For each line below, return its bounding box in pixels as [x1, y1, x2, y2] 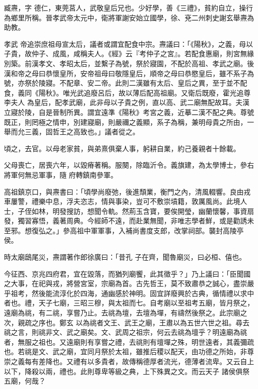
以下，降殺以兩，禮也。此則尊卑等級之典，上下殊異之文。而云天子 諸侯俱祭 [4, 366, 250, 376]
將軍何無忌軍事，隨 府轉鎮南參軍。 [4, 169, 118, 180]
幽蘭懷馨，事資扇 [198, 205, 254, 216]
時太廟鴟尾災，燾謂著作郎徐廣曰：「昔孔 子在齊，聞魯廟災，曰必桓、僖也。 [4, 252, 246, 262]
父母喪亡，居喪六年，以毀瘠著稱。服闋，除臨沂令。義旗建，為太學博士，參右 [4, 160, 254, 170]
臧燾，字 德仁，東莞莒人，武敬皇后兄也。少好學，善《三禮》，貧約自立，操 [4, 2, 246, 12]
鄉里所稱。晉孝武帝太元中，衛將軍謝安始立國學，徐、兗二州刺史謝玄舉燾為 [10, 12, 254, 22]
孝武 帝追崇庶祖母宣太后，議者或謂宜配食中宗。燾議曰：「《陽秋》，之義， [4, 38, 239, 49]
